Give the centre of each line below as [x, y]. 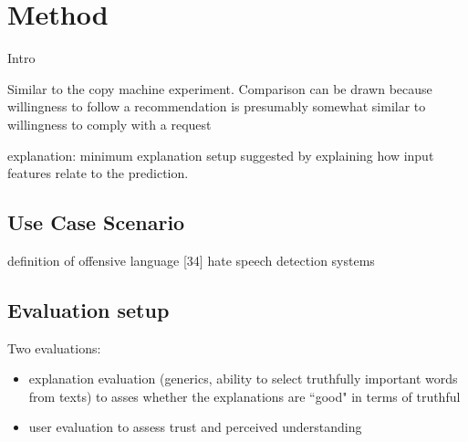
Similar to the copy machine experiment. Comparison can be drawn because [220, 88]
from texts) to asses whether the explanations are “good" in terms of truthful [244, 396]
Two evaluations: [54, 347]
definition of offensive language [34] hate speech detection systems [191, 260]
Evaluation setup [88, 309]
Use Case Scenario [96, 222]
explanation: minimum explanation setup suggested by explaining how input [221, 155]
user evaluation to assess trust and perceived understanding [195, 427]
